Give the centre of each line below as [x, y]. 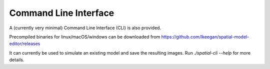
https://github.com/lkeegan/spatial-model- [205, 37]
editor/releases [25, 44]
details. [17, 60]
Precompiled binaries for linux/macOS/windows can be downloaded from [85, 37]
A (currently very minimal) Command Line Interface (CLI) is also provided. [85, 28]
